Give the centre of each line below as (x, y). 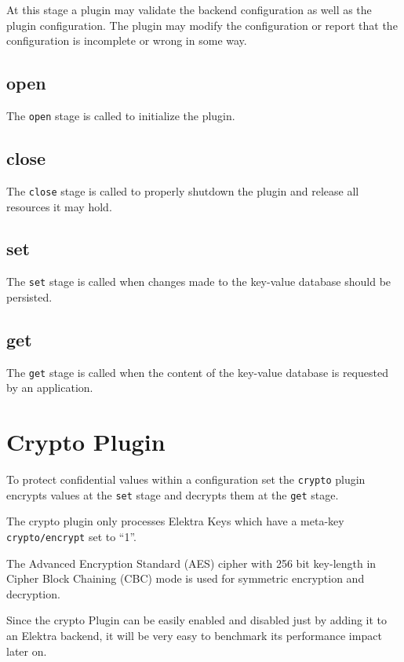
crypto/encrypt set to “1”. (72, 537)
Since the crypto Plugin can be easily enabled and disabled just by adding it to (197, 620)
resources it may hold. (59, 206)
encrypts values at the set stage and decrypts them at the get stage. (173, 494)
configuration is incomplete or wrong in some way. (127, 40)
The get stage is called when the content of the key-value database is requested (197, 372)
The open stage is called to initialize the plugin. (121, 115)
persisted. (29, 296)
